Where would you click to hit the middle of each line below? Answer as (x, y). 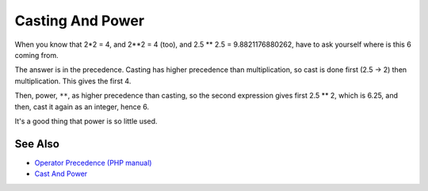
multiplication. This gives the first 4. (73, 81)
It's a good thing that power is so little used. (86, 121)
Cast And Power (61, 174)
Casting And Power (80, 21)
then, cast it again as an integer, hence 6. (82, 106)
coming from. (36, 55)
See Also (37, 144)
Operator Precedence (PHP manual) (93, 162)
